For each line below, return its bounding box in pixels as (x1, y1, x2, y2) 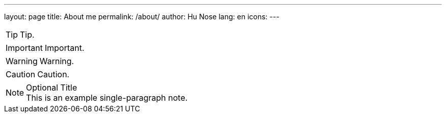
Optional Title (26, 82, 77, 93)
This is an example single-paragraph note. (26, 93, 188, 103)
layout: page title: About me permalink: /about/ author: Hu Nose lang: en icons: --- (4, 12, 280, 21)
